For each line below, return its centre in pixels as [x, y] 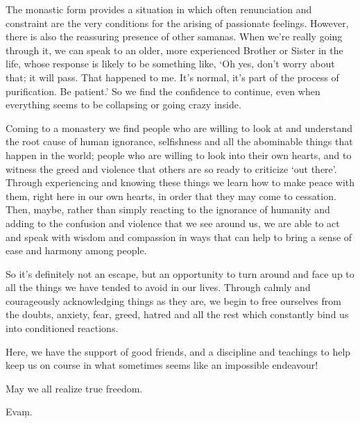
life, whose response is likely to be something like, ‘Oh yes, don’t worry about [170, 64]
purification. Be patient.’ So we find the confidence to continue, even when [163, 91]
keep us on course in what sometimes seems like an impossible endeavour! [162, 365]
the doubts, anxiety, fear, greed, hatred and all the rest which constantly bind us [177, 314]
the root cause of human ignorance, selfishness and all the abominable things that [179, 141]
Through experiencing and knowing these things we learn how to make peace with [180, 182]
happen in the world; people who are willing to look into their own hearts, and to [179, 155]
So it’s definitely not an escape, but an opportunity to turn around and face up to [180, 273]
